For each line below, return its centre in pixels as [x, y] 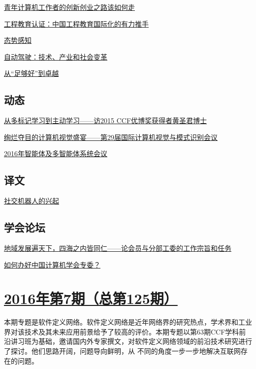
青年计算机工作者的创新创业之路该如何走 [69, 7]
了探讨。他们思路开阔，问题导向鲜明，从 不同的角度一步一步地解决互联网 [122, 351]
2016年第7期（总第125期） [91, 298]
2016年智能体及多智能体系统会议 [56, 153]
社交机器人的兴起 [32, 201]
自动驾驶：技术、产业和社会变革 [56, 56]
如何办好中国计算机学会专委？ [52, 264]
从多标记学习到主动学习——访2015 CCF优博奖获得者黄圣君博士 [106, 120]
